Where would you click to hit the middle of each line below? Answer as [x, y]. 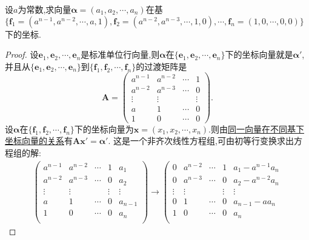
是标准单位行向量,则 [120, 54]
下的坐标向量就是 [259, 54]
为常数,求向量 [45, 9]
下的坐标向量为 [104, 129]
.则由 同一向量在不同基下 [256, 129]
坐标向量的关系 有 [39, 141]
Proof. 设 [22, 54]
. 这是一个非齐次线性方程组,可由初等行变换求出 [201, 141]
